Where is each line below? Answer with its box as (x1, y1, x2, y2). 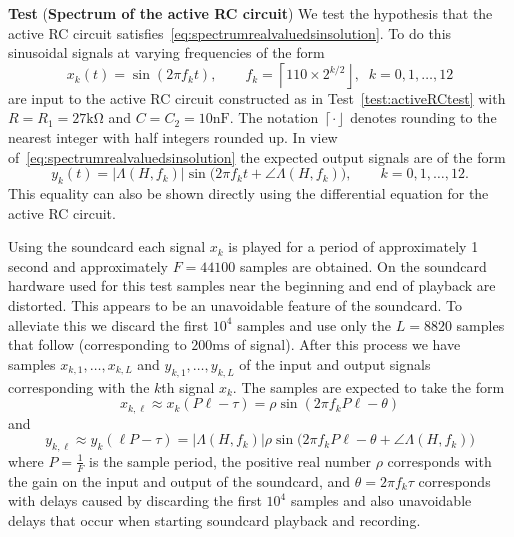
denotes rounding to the (350, 107, 497, 128)
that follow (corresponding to (8, 334, 187, 355)
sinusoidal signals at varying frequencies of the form (8, 42, 325, 63)
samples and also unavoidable (290, 490, 472, 511)
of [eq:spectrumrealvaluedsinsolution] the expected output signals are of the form (8, 146, 506, 167)
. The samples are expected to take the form (232, 376, 505, 397)
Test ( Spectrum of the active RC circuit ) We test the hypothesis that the (8, 3, 493, 23)
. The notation (229, 107, 319, 128)
